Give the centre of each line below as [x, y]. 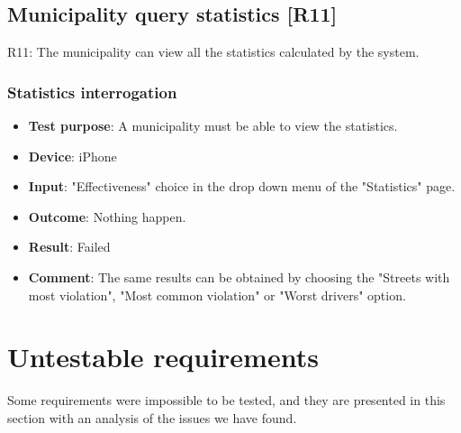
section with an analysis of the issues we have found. [152, 417]
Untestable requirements [163, 357]
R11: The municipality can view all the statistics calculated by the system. [213, 52]
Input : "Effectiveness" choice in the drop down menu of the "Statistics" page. [242, 186]
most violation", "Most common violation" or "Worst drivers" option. [217, 295]
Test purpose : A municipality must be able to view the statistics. [213, 126]
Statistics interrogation [92, 92]
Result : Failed [69, 247]
